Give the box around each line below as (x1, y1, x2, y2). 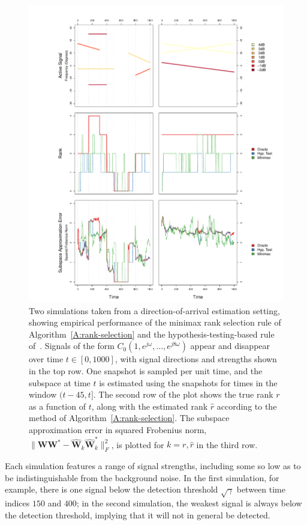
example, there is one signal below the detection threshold (5, 483, 218, 496)
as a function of (29, 399, 86, 412)
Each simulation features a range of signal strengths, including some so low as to (5, 460, 301, 472)
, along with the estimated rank (91, 399, 208, 412)
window (29, 388, 57, 401)
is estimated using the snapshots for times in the (99, 376, 278, 389)
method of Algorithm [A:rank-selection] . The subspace (29, 411, 230, 424)
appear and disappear (190, 339, 270, 352)
